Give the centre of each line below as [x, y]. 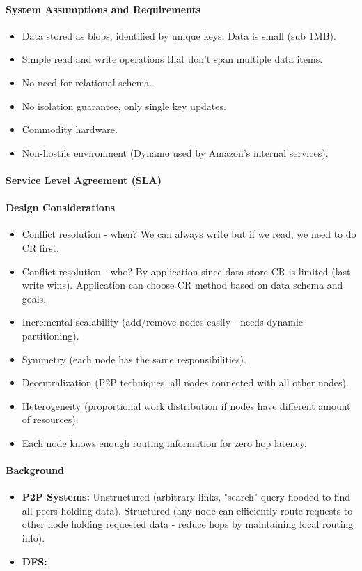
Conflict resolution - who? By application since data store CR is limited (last [186, 271]
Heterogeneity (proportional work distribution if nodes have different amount [186, 405]
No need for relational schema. [87, 82]
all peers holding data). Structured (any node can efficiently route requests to [187, 510]
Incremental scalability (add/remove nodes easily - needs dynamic [163, 322]
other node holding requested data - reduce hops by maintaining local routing [188, 524]
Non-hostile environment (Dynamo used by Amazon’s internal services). [175, 152]
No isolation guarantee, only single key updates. [124, 106]
